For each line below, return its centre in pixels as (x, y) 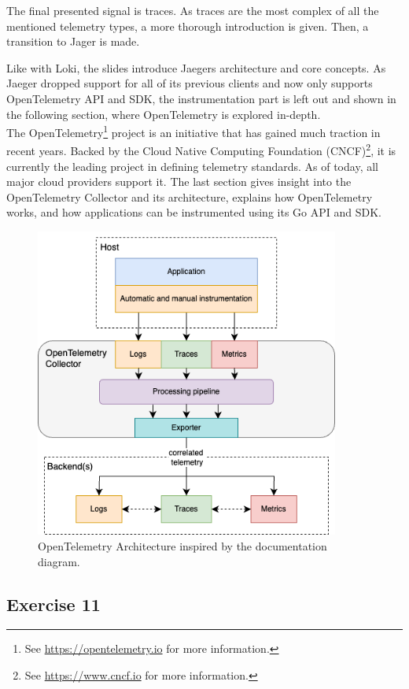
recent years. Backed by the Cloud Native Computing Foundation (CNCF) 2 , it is (201, 150)
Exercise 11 (53, 604)
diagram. (59, 561)
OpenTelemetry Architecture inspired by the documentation (182, 545)
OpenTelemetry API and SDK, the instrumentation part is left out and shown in (201, 98)
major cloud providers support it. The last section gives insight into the (179, 182)
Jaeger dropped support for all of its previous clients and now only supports (190, 83)
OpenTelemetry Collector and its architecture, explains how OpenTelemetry (190, 196)
